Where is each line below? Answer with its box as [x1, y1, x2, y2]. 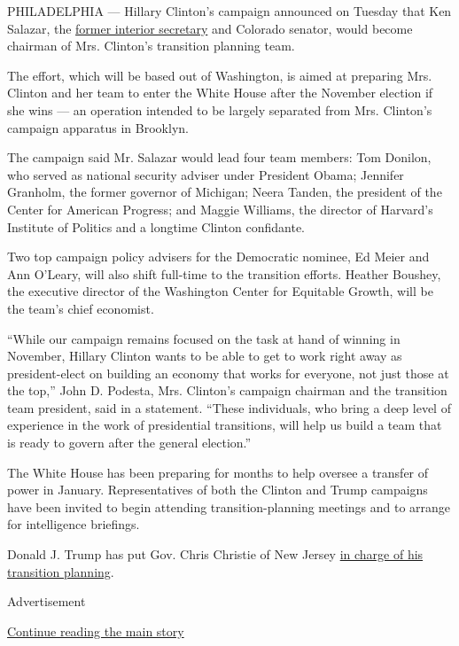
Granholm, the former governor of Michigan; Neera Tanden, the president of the [7, 183, 442, 201]
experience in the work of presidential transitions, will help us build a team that [7, 416, 442, 434]
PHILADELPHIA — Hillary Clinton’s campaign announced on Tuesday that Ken [7, 2, 452, 19]
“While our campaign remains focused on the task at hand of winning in [7, 329, 401, 347]
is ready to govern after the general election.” [7, 433, 252, 452]
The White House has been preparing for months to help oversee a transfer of [7, 463, 429, 481]
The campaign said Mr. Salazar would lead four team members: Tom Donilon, [7, 148, 432, 167]
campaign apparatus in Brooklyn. [7, 118, 189, 136]
